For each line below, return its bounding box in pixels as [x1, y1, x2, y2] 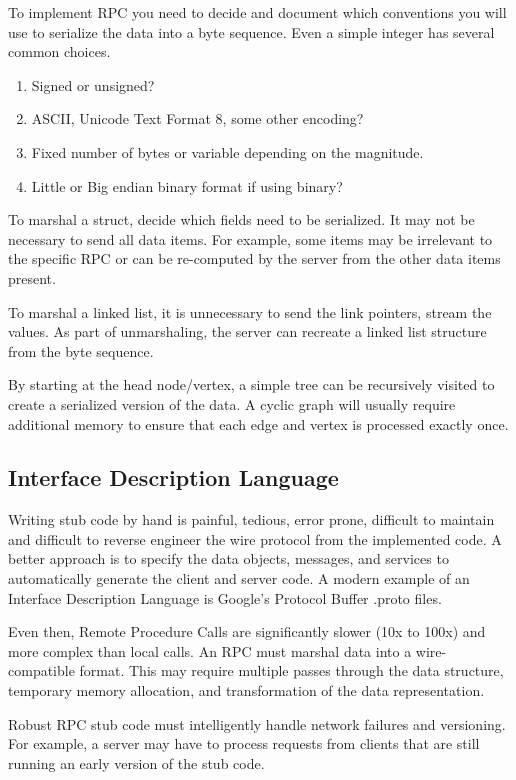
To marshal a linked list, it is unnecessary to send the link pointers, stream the [8, 301, 492, 322]
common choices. [8, 41, 111, 62]
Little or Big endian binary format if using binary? [31, 175, 343, 196]
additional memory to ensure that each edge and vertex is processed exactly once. [8, 413, 509, 434]
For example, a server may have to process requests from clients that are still [8, 733, 480, 754]
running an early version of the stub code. [8, 752, 265, 773]
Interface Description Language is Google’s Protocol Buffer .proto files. [8, 587, 442, 608]
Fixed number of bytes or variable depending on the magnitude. [31, 141, 424, 162]
